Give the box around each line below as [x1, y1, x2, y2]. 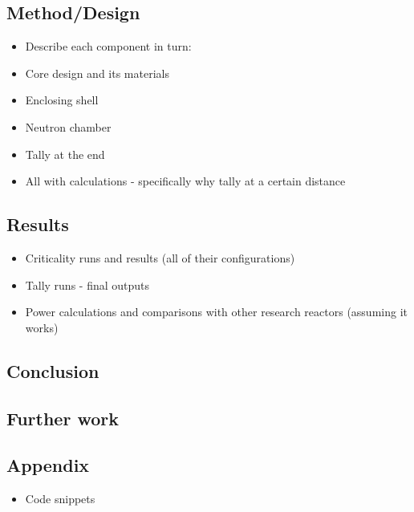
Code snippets [25, 490, 95, 507]
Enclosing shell [25, 91, 99, 108]
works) [25, 319, 59, 335]
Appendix [6, 453, 90, 477]
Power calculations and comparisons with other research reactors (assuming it [25, 303, 408, 320]
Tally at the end [25, 145, 105, 162]
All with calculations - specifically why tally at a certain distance [25, 173, 346, 189]
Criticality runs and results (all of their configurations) [25, 249, 295, 266]
